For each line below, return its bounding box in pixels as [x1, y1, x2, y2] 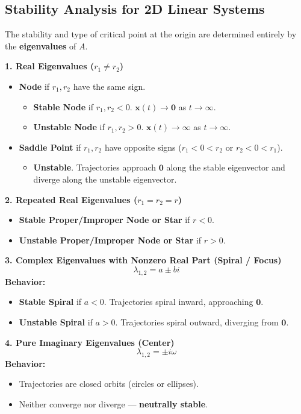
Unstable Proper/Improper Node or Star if [19, 233, 202, 246]
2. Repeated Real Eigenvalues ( [5, 193, 138, 205]
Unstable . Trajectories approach [33, 161, 157, 174]
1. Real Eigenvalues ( [5, 60, 95, 72]
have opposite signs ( [104, 140, 182, 153]
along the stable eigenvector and [166, 161, 285, 174]
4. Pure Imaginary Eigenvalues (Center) [5, 336, 175, 348]
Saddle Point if [19, 140, 81, 153]
